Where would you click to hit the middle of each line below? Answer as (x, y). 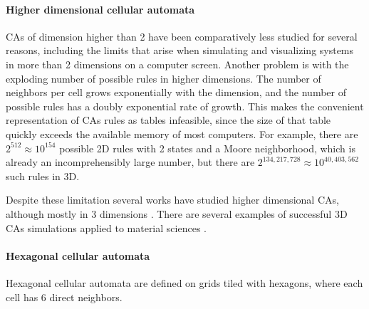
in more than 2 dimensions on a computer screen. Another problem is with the (177, 64)
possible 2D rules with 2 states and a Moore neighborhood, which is (207, 148)
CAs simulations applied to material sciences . (106, 227)
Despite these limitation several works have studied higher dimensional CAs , (172, 200)
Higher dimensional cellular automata (100, 9)
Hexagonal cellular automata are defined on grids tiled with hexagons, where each (184, 282)
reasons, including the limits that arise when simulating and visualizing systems (180, 50)
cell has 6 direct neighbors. (64, 297)
